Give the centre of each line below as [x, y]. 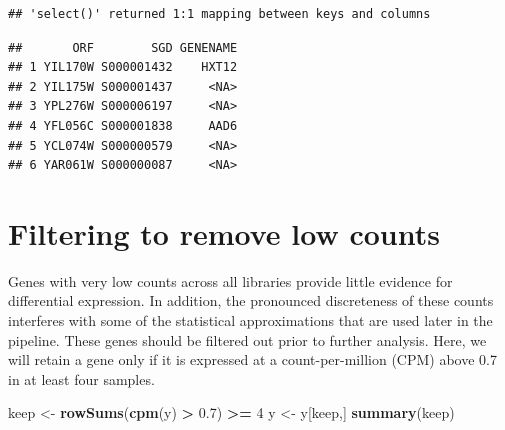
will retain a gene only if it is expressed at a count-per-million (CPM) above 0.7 [252, 359]
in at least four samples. [81, 378]
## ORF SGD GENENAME [123, 47]
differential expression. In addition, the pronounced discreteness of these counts [251, 300]
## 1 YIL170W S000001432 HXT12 [123, 67]
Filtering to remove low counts [224, 232]
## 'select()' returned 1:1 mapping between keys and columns [219, 14]
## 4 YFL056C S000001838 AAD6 [123, 125]
